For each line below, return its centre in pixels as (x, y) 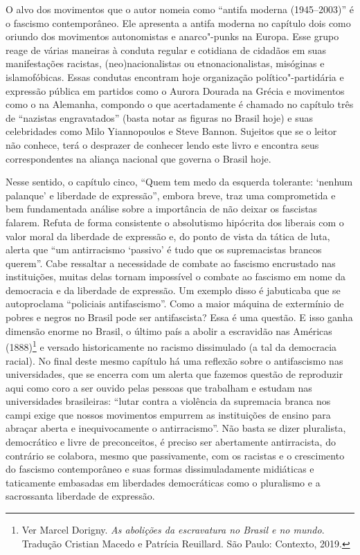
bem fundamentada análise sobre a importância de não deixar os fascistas (162, 209)
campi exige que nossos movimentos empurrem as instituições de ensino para (168, 414)
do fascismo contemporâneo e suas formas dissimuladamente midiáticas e (160, 469)
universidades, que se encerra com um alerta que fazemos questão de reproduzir (174, 374)
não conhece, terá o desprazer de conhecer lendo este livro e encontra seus (162, 144)
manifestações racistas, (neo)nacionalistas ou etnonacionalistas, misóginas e (165, 63)
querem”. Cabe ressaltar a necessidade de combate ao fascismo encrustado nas (171, 263)
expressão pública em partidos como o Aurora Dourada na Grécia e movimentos (175, 90)
